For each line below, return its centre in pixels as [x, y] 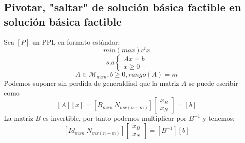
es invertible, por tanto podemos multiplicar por [115, 118]
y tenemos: [219, 118]
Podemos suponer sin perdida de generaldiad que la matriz [92, 83]
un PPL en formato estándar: [76, 41]
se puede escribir [213, 83]
